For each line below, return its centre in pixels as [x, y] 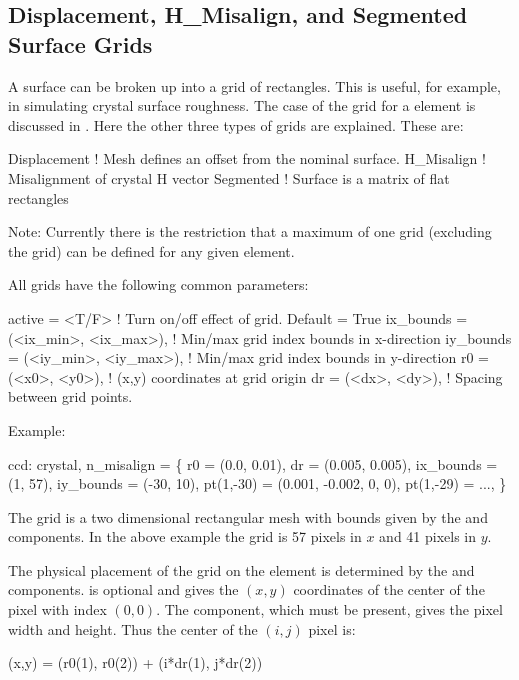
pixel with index [57, 609]
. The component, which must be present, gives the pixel [329, 609]
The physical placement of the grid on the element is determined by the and [241, 569]
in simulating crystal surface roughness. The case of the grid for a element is [242, 105]
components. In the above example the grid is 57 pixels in [185, 536]
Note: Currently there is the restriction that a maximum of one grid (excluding [250, 231]
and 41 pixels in [428, 536]
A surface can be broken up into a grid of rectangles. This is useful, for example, [254, 85]
